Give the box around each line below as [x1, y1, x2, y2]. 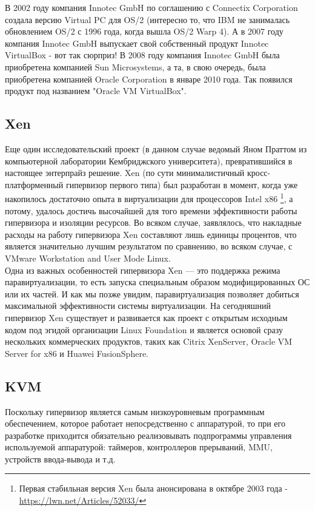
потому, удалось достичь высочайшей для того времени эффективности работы [5, 204, 297, 217]
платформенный [5, 178, 64, 191]
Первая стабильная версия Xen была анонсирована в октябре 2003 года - [19, 482, 288, 495]
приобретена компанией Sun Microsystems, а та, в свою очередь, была [5, 60, 266, 73]
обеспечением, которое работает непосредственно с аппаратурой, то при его [5, 417, 285, 430]
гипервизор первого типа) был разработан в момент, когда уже [65, 178, 298, 191]
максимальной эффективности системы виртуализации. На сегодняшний [5, 299, 271, 312]
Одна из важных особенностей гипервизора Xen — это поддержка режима [5, 263, 280, 276]
